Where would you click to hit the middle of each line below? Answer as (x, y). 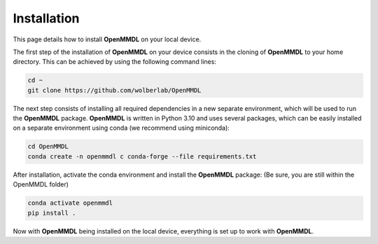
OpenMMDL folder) (41, 184)
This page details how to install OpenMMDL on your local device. (107, 39)
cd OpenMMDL (48, 147)
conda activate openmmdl (70, 203)
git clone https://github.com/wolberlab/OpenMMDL (114, 90)
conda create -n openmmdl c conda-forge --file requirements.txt (142, 156)
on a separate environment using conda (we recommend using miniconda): (121, 128)
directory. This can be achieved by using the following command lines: (115, 62)
